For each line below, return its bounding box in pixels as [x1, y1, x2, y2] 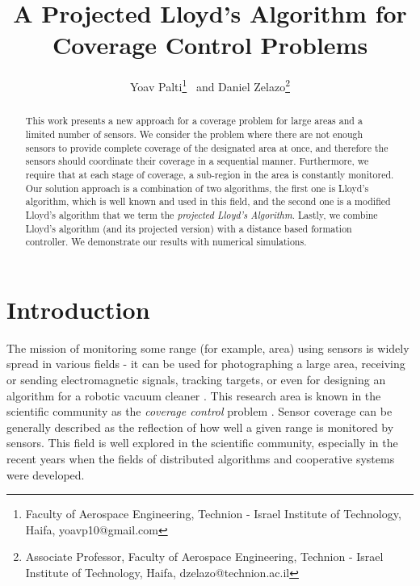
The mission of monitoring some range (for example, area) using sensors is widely [6, 339, 409, 356]
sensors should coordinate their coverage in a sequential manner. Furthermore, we [25, 154, 369, 168]
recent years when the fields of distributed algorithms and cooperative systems [6, 450, 395, 467]
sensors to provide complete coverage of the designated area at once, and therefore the [25, 140, 388, 154]
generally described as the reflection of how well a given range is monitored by [6, 418, 394, 435]
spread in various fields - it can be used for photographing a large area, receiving [6, 355, 405, 372]
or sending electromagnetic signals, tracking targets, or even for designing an [6, 371, 386, 388]
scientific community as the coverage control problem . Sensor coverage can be [6, 403, 393, 420]
